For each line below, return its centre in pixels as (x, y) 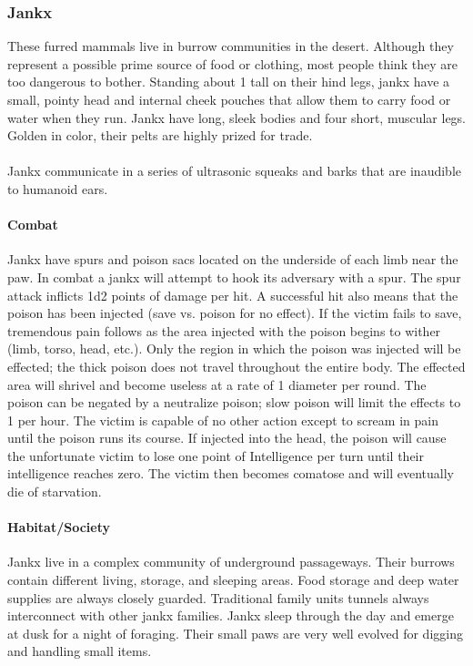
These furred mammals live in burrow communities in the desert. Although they (231, 46)
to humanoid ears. (58, 188)
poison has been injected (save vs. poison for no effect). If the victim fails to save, (235, 313)
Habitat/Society (59, 527)
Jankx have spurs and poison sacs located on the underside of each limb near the (233, 259)
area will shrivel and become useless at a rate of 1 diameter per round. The (217, 384)
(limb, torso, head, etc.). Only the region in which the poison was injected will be (234, 348)
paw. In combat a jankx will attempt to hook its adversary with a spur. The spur (234, 277)
